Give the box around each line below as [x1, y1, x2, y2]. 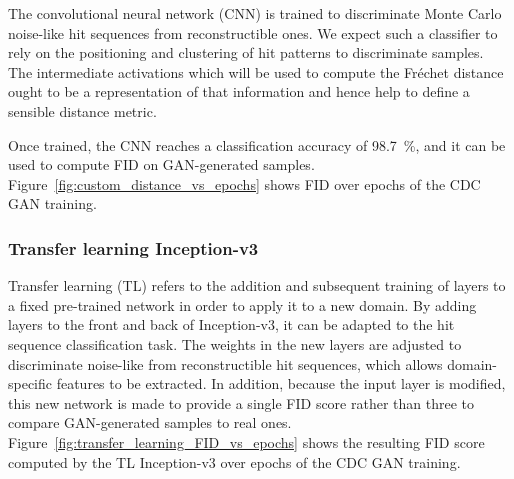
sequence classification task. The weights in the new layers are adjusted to [8, 333, 462, 354]
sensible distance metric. [8, 100, 157, 121]
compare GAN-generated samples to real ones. [8, 412, 292, 433]
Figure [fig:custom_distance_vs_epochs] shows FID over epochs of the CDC [8, 173, 481, 194]
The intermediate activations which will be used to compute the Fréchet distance [8, 61, 504, 82]
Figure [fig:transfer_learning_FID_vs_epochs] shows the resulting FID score [8, 431, 485, 452]
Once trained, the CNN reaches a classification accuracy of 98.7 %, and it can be [8, 134, 506, 155]
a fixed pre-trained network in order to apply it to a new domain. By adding [8, 294, 477, 315]
